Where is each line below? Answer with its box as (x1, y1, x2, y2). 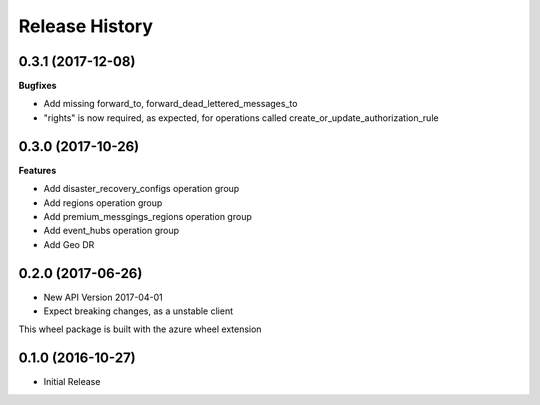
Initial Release (43, 376, 101, 388)
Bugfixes (18, 80, 57, 92)
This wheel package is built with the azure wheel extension (18, 323, 262, 335)
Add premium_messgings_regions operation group (43, 210, 252, 222)
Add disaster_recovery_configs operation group (43, 183, 240, 195)
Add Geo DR (43, 238, 95, 250)
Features (18, 164, 57, 176)
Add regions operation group (43, 196, 163, 209)
